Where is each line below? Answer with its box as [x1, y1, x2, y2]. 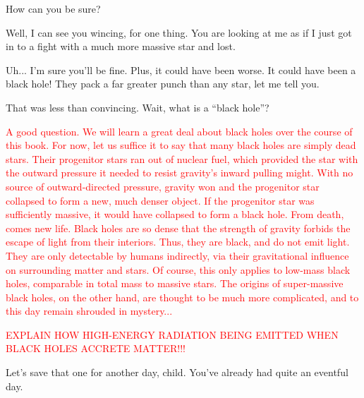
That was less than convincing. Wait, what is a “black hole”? [6, 99, 269, 114]
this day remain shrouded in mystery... [6, 303, 173, 318]
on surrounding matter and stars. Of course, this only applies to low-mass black [6, 262, 351, 277]
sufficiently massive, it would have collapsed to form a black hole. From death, [6, 207, 344, 222]
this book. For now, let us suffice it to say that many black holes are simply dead [6, 138, 356, 152]
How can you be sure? [6, 1, 101, 16]
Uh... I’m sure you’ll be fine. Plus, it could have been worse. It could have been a [6, 62, 356, 77]
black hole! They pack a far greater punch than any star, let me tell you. [6, 76, 320, 91]
